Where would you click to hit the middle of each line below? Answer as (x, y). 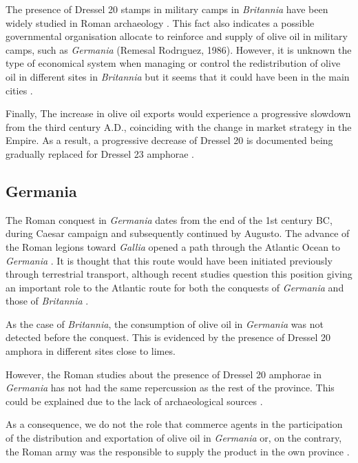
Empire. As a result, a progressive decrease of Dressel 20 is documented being (169, 140)
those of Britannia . (47, 301)
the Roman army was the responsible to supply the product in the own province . (178, 451)
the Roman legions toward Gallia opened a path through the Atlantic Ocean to (173, 246)
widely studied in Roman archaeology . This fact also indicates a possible (160, 22)
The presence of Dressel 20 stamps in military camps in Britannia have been (167, 9)
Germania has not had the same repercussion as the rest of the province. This (170, 388)
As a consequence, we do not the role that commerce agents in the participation (174, 424)
